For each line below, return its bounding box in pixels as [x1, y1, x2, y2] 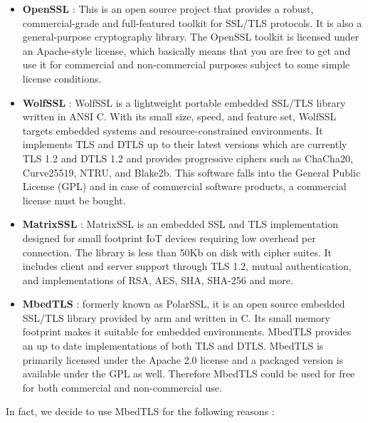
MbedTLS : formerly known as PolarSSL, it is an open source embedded [22, 296, 345, 311]
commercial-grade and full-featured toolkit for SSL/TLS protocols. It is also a [22, 15, 362, 30]
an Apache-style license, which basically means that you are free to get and [22, 43, 351, 58]
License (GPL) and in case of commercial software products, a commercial [22, 179, 347, 194]
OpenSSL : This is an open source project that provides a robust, [22, 1, 314, 16]
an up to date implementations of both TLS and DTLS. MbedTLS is [22, 338, 324, 353]
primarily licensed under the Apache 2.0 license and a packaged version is [22, 352, 344, 367]
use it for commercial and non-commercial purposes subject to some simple [22, 57, 350, 72]
